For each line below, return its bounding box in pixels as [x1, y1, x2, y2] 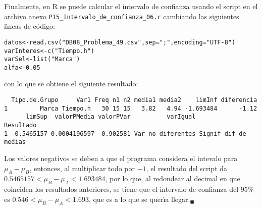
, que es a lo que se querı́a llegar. [88, 193, 190, 204]
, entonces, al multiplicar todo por [29, 163, 135, 173]
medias [4, 138, 26, 146]
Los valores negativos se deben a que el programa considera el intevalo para [4, 153, 238, 163]
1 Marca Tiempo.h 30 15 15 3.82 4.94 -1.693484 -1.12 [4, 104, 257, 112]
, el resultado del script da [146, 163, 228, 173]
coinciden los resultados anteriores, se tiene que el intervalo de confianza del [4, 184, 239, 194]
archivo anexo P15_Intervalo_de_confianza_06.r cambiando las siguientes [4, 11, 239, 21]
